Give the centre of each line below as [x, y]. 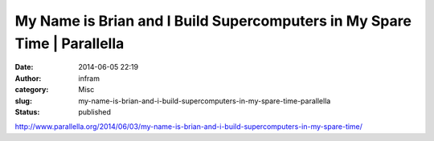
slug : [23, 101]
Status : [27, 111]
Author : [28, 78]
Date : [24, 67]
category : [32, 90]
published [95, 111]
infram [89, 78]
